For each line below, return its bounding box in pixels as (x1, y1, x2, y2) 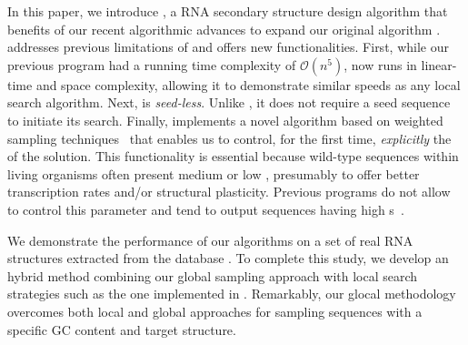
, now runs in (344, 55, 417, 74)
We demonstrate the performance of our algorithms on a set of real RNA (7, 230, 413, 249)
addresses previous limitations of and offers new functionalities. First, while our (7, 37, 449, 56)
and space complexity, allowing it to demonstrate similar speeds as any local (35, 75, 461, 94)
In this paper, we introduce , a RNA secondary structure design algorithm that (7, 2, 448, 20)
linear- (421, 55, 457, 74)
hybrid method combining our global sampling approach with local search (7, 266, 418, 285)
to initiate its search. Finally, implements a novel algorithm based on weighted (7, 110, 443, 129)
